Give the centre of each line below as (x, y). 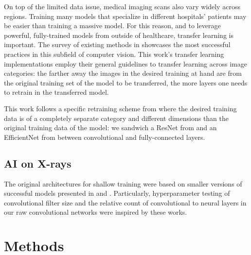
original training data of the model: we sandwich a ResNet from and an (110, 127)
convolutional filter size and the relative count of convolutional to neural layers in (125, 202)
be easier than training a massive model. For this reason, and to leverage (112, 25)
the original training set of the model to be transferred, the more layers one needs (126, 82)
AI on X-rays (38, 163)
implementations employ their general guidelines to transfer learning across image (125, 63)
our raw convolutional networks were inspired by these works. (96, 212)
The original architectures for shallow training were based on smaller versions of (123, 183)
